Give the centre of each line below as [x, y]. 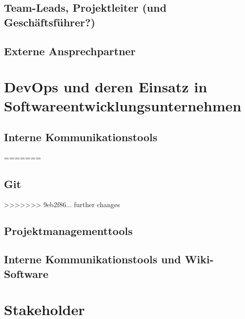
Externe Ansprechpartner [70, 51]
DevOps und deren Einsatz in [106, 87]
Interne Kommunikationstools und [92, 259]
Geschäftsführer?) [50, 22]
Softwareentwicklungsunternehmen [123, 106]
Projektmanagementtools [68, 230]
